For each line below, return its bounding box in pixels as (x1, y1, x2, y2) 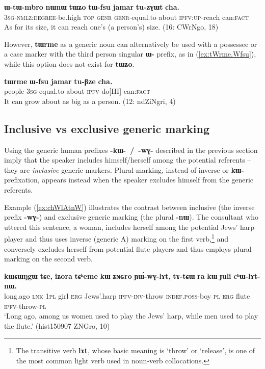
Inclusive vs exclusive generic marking (4, 120, 210, 136)
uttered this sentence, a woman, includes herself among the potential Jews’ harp (4, 221, 255, 232)
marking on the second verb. (4, 253, 93, 264)
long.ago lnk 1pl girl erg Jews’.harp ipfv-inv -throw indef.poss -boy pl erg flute (4, 290, 250, 301)
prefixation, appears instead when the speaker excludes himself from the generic (4, 174, 254, 185)
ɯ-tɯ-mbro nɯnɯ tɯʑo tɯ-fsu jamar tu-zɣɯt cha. (4, 2, 180, 12)
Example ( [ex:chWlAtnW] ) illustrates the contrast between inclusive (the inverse (4, 201, 255, 212)
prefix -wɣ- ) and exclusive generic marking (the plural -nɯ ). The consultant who (4, 212, 259, 222)
